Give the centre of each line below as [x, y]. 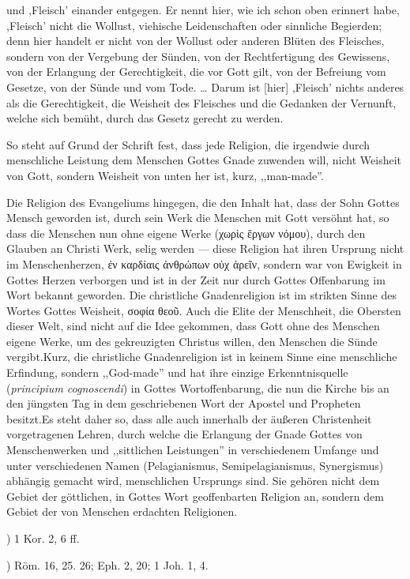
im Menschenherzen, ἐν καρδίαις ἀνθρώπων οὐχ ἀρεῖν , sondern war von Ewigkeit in [204, 263]
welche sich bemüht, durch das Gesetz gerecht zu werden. [145, 118]
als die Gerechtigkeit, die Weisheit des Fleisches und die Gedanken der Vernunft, [201, 102]
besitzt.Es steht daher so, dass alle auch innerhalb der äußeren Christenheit [189, 418]
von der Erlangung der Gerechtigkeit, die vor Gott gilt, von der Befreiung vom [196, 71]
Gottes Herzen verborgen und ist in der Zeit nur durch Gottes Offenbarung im [196, 279]
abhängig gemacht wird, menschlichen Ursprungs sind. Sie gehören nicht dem [193, 481]
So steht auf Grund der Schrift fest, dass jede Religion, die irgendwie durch [188, 144]
